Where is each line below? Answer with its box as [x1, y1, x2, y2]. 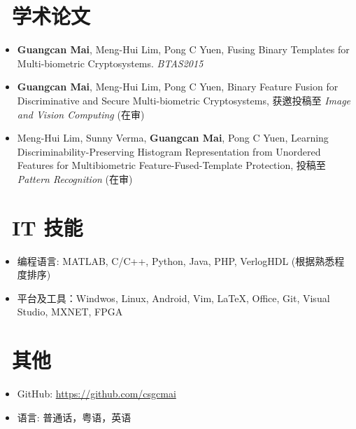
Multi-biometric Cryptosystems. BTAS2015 [17, 55, 204, 70]
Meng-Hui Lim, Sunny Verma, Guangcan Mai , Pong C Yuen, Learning [17, 130, 329, 145]
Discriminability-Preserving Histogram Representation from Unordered [17, 144, 321, 158]
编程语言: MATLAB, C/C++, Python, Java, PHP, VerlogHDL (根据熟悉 [17, 253, 335, 268]
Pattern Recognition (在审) [17, 171, 133, 186]
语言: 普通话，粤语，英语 [17, 409, 131, 424]
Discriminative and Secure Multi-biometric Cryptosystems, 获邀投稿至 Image [17, 93, 351, 107]
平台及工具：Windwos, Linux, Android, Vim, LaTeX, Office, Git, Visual [17, 290, 330, 305]
